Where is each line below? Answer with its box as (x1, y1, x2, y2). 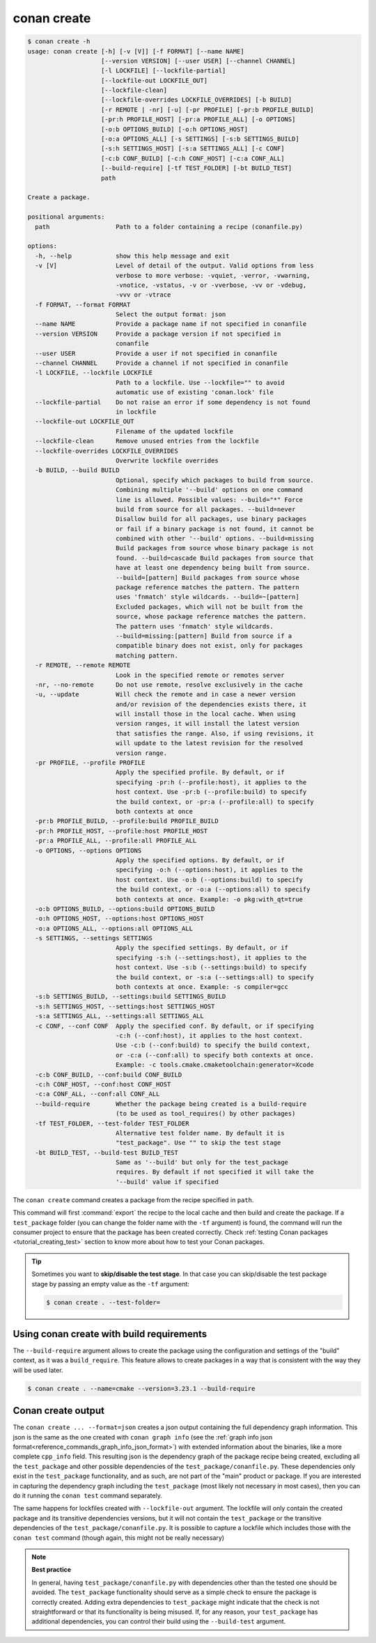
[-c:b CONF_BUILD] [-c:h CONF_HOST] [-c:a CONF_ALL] (101, 154, 285, 162)
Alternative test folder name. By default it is (115, 1129, 285, 1137)
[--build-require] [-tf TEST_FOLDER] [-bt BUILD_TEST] (101, 164, 292, 172)
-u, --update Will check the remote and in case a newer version (35, 690, 296, 699)
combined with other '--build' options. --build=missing (115, 535, 315, 543)
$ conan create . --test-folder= (46, 1298, 160, 1306)
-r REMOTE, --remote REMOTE (35, 662, 131, 669)
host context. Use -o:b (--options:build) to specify (115, 875, 303, 884)
